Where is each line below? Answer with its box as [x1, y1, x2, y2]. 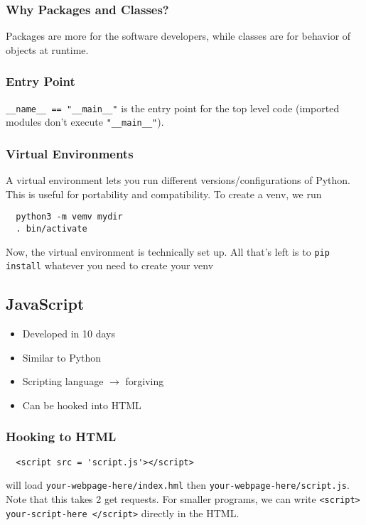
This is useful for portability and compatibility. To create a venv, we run [6, 186, 322, 201]
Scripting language [22, 374, 104, 389]
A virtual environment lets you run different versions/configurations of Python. [6, 173, 350, 188]
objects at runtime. [6, 42, 89, 57]
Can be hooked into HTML [22, 397, 141, 412]
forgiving [125, 374, 164, 389]
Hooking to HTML [6, 428, 117, 445]
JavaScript [6, 293, 85, 315]
